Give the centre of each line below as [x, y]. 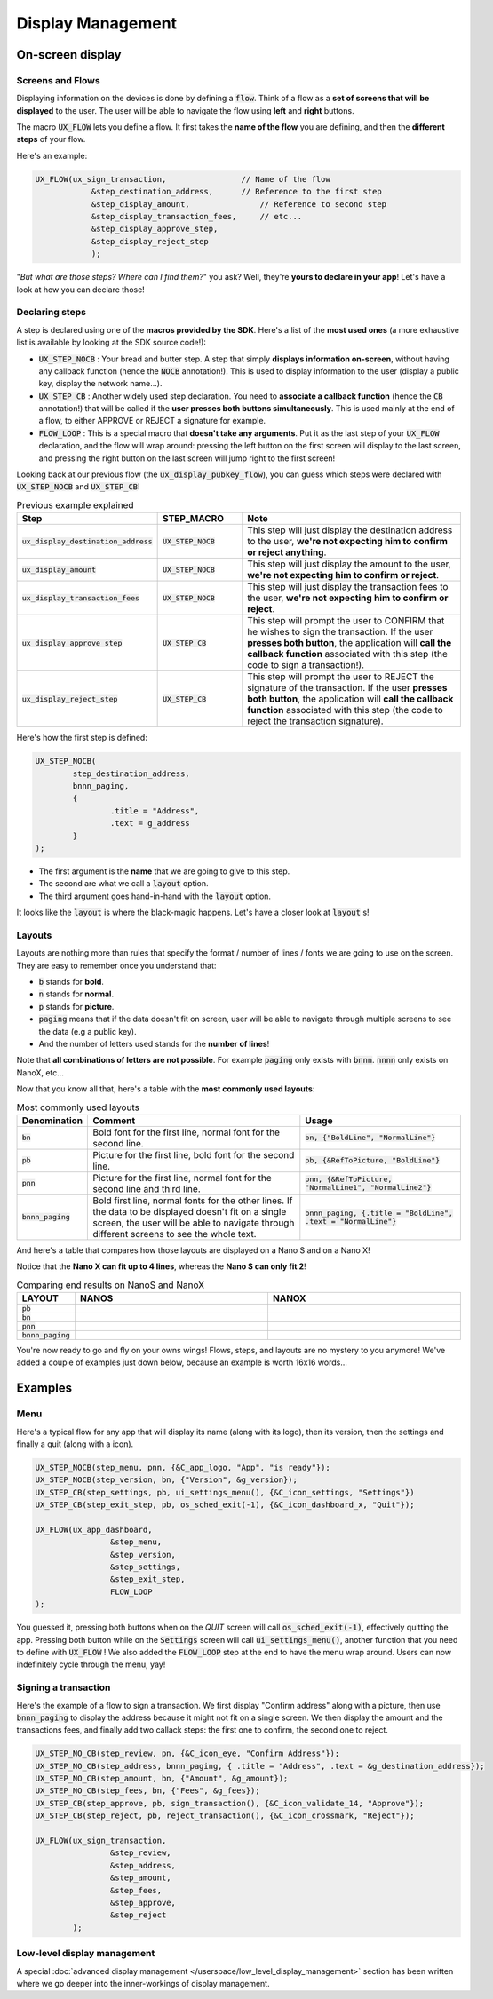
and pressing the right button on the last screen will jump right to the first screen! [187, 458]
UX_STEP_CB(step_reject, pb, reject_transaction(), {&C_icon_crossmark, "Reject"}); [225, 1816]
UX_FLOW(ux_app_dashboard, [94, 1529]
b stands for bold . [71, 981]
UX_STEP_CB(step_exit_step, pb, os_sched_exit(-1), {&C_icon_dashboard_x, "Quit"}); [225, 1505]
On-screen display [69, 55]
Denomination [52, 1121]
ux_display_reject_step [70, 698]
